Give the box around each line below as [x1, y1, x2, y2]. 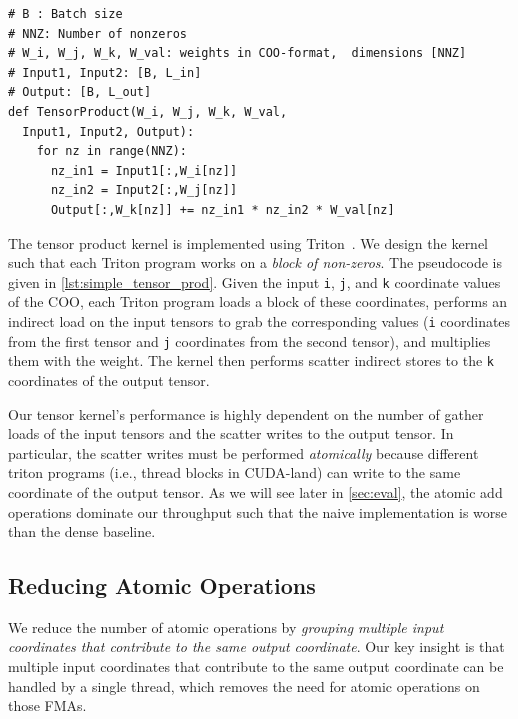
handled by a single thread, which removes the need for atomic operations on [8, 675, 480, 696]
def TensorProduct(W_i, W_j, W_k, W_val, [8, 104, 288, 119]
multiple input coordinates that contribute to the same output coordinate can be [8, 656, 504, 677]
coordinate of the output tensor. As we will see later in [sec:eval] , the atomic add [8, 481, 503, 502]
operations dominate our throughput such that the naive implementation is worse [8, 501, 508, 522]
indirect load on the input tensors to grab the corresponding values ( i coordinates [8, 310, 511, 331]
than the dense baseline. [8, 521, 156, 542]
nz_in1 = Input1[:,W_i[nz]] [50, 163, 238, 178]
